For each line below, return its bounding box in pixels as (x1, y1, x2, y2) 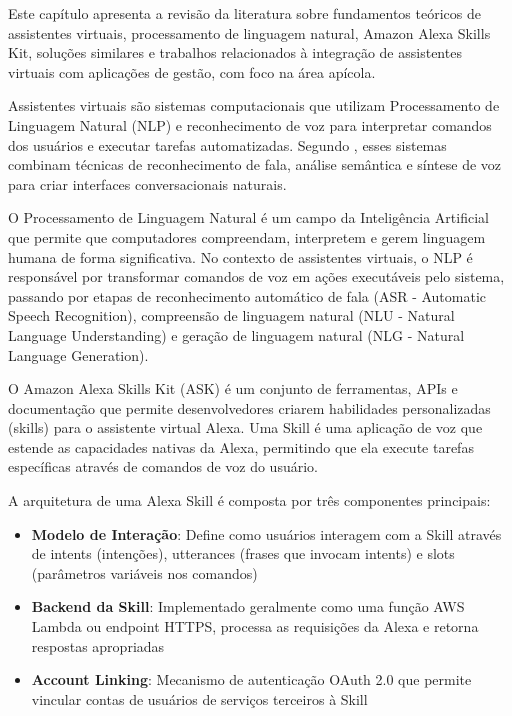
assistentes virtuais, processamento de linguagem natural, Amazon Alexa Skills (8, 22, 491, 43)
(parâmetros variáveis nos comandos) (31, 562, 258, 583)
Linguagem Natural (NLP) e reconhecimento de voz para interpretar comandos (8, 114, 492, 135)
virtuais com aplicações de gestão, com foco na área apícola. (8, 61, 376, 82)
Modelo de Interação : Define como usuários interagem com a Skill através (31, 523, 502, 544)
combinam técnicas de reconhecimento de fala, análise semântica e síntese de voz (8, 154, 502, 175)
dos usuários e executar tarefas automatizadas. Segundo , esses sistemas (8, 134, 447, 155)
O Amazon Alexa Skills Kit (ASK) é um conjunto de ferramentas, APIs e (8, 378, 458, 399)
